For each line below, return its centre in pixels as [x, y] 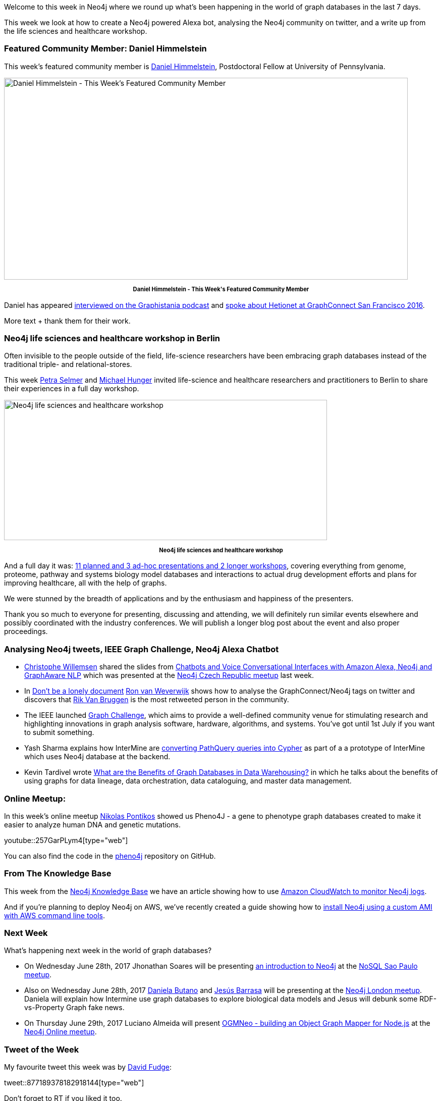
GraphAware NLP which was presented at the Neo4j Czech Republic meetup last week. [169, 675]
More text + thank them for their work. [67, 321]
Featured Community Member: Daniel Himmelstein [105, 49]
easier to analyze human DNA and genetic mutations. [93, 824]
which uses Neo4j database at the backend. [97, 757]
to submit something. [59, 732]
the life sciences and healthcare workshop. [76, 31]
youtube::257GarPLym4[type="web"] [66, 840]
